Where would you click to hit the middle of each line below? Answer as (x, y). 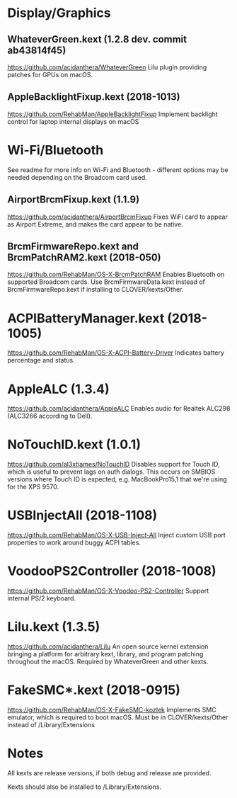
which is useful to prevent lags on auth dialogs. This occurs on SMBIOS (111, 472)
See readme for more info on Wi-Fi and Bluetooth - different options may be (118, 170)
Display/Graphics (59, 13)
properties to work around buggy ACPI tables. (74, 542)
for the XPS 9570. (33, 487)
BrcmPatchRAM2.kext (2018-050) (84, 257)
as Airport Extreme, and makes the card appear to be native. (96, 224)
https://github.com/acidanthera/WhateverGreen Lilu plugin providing (107, 67)
